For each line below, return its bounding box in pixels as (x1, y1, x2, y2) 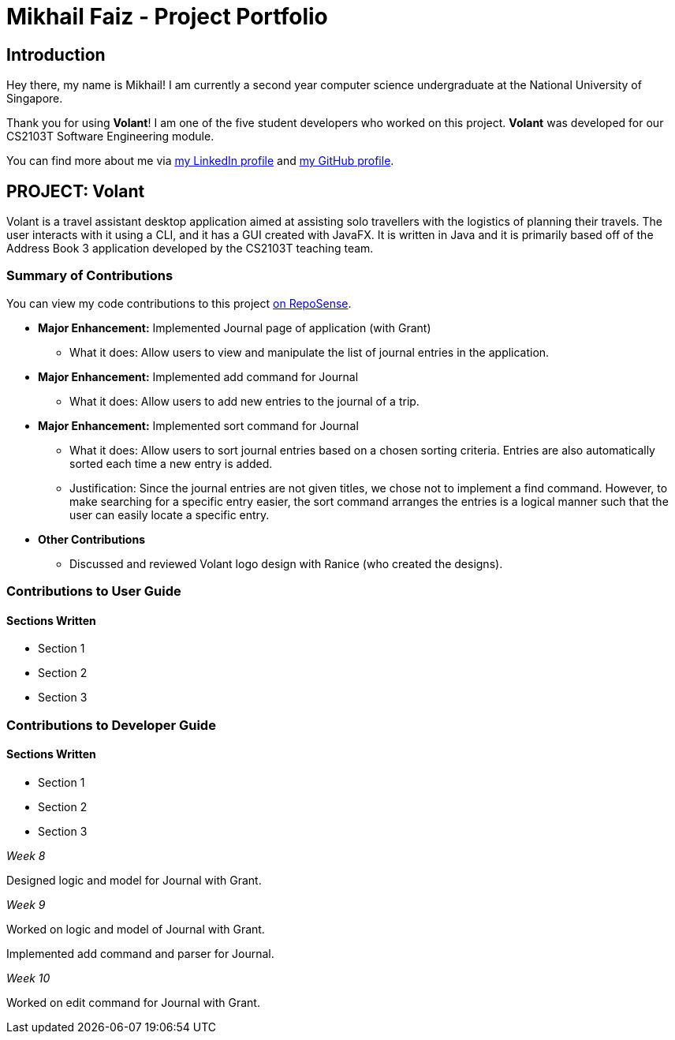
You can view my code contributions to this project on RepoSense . (6, 296, 352, 310)
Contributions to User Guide (6, 583, 181, 600)
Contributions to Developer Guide (6, 716, 216, 733)
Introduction (6, 44, 106, 65)
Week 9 (6, 897, 46, 911)
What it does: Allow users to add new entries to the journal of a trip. (69, 394, 420, 408)
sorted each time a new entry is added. (69, 456, 273, 470)
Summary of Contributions (6, 267, 173, 284)
